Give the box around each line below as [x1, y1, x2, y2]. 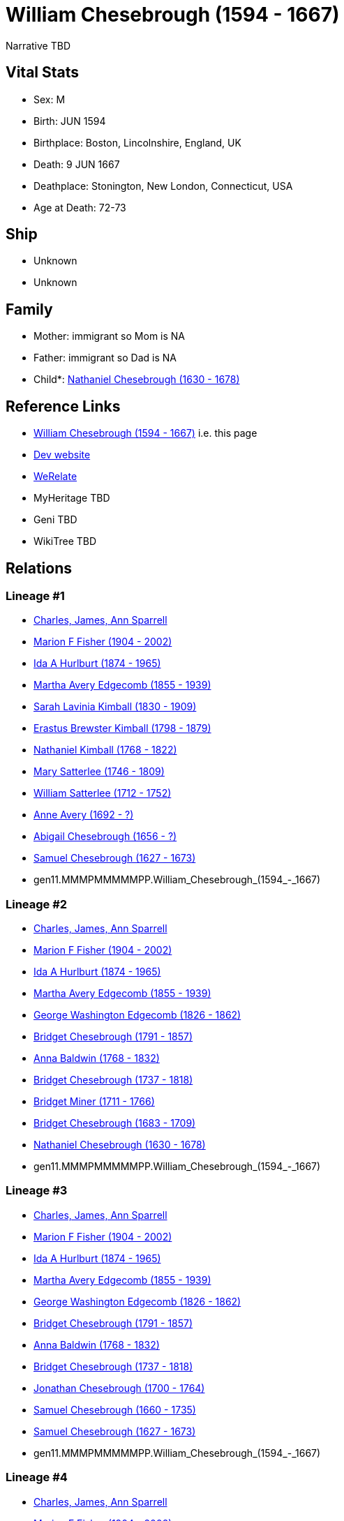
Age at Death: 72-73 [33, 201, 126, 213]
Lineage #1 [6, 588, 65, 603]
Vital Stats [6, 63, 80, 82]
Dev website [33, 449, 91, 461]
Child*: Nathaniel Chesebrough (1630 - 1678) [33, 373, 240, 386]
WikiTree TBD [33, 535, 97, 548]
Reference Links [6, 397, 121, 415]
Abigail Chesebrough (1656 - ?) [33, 830, 177, 843]
